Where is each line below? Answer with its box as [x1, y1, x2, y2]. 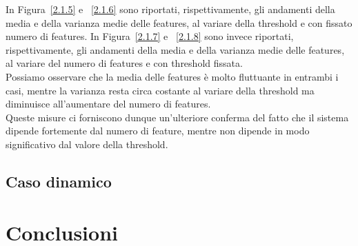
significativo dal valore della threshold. [6, 136, 168, 151]
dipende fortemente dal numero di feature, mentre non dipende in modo [6, 123, 310, 138]
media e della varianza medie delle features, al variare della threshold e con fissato [6, 15, 352, 30]
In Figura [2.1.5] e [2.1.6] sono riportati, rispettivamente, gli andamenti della [6, 2, 335, 16]
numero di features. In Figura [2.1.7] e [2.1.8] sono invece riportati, [6, 29, 294, 43]
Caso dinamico [6, 170, 112, 192]
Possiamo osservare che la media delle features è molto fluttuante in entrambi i [6, 69, 339, 83]
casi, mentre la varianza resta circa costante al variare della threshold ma [6, 83, 315, 97]
